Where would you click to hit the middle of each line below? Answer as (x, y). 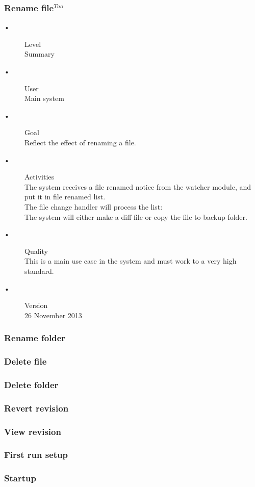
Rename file (29, 7)
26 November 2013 (53, 315)
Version (36, 305)
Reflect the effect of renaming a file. (80, 142)
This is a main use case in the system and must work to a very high (131, 261)
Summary (40, 54)
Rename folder (35, 338)
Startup (20, 478)
